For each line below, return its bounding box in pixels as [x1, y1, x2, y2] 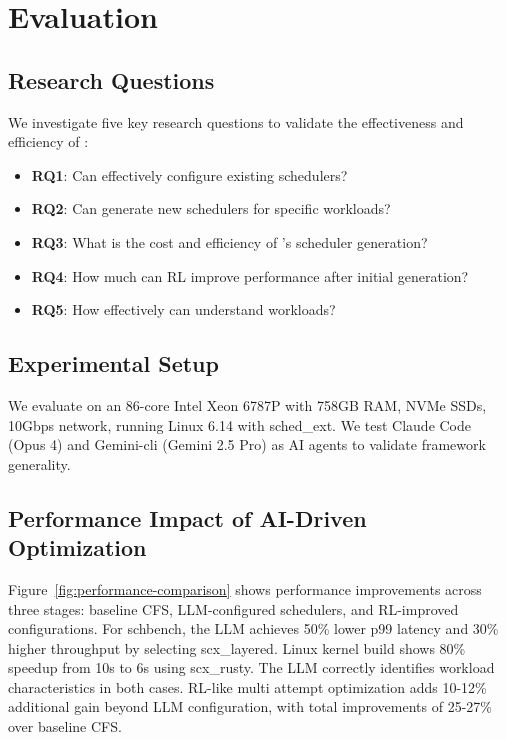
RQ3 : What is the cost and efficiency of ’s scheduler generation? [31, 231, 428, 252]
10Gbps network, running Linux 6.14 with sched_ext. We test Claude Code [8, 414, 472, 435]
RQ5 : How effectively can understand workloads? [31, 299, 336, 320]
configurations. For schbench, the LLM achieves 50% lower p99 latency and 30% [8, 618, 499, 639]
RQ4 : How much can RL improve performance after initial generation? [31, 265, 469, 286]
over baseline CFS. [8, 716, 122, 737]
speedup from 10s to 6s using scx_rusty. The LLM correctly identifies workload [8, 657, 495, 678]
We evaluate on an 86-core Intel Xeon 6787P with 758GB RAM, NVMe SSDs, [8, 394, 487, 415]
